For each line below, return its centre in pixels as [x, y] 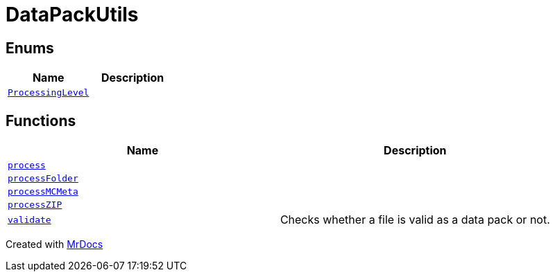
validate [29, 220]
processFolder [43, 179]
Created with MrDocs [54, 244]
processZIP [35, 205]
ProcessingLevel [49, 93]
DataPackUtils [72, 15]
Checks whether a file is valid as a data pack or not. [415, 220]
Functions [41, 120]
